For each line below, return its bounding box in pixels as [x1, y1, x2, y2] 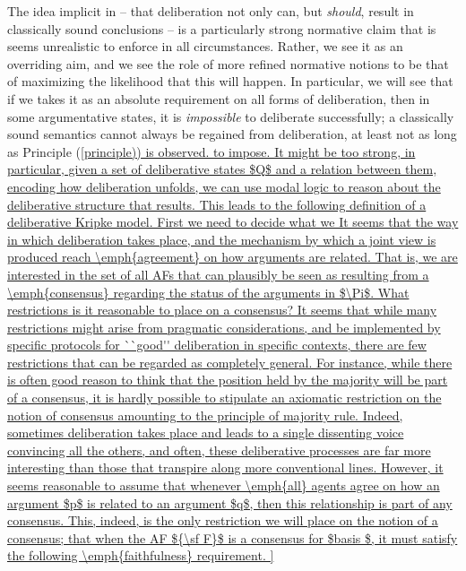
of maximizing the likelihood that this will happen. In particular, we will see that [7, 72, 453, 91]
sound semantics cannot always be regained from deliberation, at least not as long [7, 125, 457, 143]
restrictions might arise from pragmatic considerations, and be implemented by [7, 317, 441, 336]
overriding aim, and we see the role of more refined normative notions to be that [7, 54, 449, 73]
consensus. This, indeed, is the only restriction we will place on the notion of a [7, 511, 438, 530]
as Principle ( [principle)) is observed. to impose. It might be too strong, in [7, 142, 416, 160]
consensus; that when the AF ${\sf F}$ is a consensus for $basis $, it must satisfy [7, 528, 458, 547]
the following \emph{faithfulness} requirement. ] [7, 546, 274, 565]
